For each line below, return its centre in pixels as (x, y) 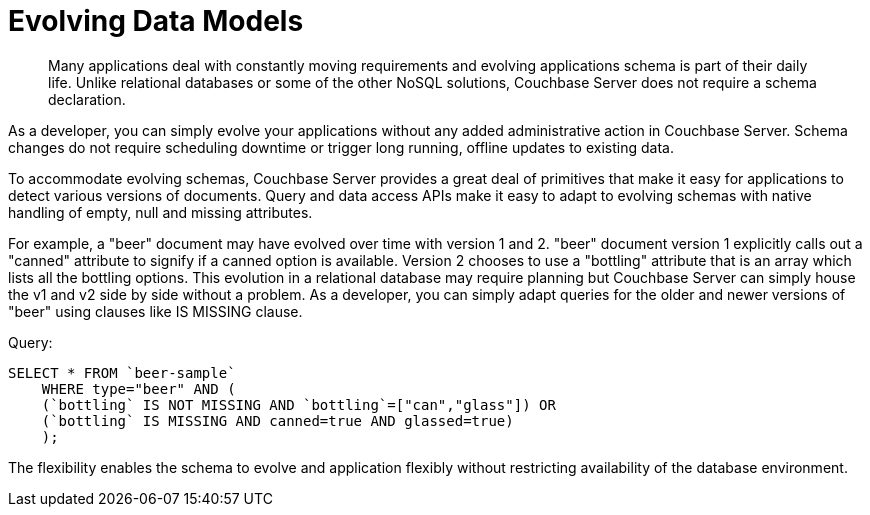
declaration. (87, 99)
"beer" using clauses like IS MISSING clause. (155, 311)
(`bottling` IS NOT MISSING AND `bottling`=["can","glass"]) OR (298, 404)
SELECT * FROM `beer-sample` (122, 372)
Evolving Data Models (156, 21)
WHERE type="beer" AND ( (138, 388)
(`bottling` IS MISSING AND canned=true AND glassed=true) (277, 420)
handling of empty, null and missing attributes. (160, 212)
